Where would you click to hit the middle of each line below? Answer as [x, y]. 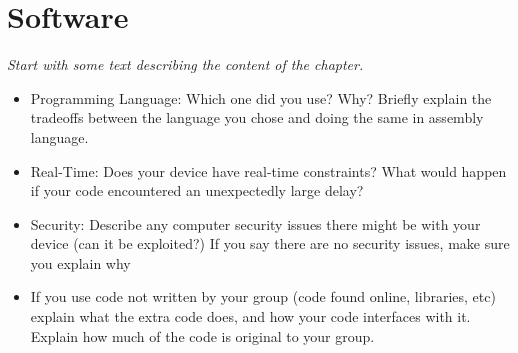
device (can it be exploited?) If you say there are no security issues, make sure [270, 243]
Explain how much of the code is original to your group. [202, 335]
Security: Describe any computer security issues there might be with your [255, 223]
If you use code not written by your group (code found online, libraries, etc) [263, 296]
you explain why [80, 262]
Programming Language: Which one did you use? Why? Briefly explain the [261, 97]
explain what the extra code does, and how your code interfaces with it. [250, 316]
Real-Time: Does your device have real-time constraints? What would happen [268, 170]
